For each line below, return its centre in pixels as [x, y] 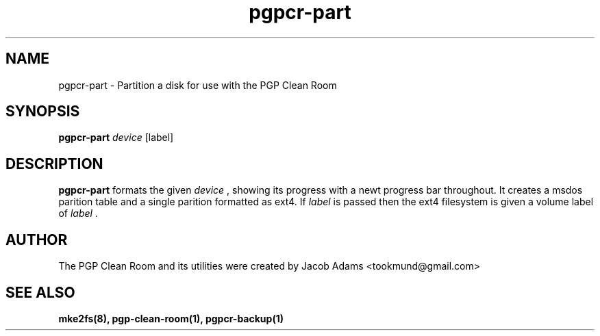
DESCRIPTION [54, 164]
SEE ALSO [40, 292]
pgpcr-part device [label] [116, 138]
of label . [78, 214]
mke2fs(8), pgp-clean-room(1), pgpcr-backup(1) [171, 318]
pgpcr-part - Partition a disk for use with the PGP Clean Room [198, 85]
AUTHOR [37, 240]
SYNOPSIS [43, 112]
